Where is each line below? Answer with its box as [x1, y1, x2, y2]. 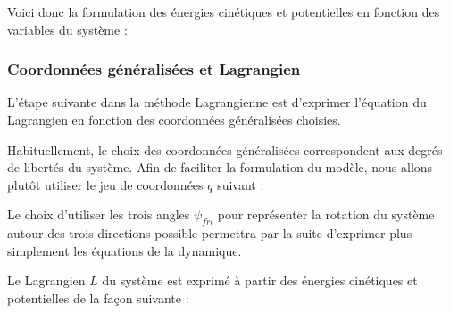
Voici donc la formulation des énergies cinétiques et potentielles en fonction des [7, 3, 440, 21]
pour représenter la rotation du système [217, 205, 435, 224]
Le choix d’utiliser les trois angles [7, 205, 190, 224]
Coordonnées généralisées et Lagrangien [7, 58, 301, 80]
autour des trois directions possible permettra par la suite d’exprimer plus [7, 224, 412, 243]
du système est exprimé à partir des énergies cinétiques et [102, 271, 418, 290]
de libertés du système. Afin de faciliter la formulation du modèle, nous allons [7, 158, 433, 177]
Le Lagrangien [7, 271, 86, 290]
